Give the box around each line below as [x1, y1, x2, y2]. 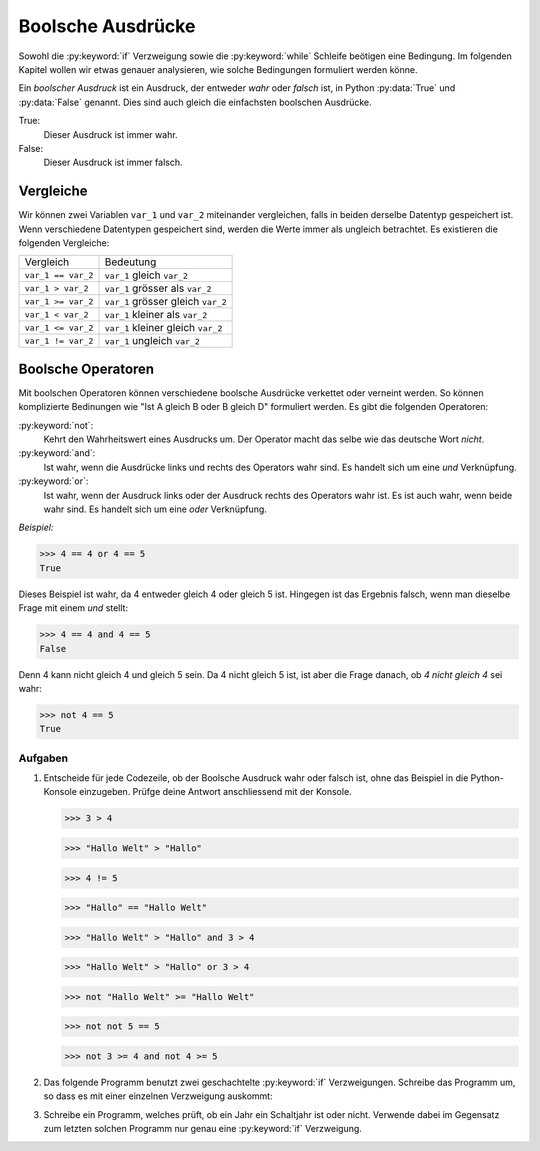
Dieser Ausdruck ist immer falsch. [43, 156, 183, 169]
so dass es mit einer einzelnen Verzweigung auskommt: [43, 1090, 274, 1102]
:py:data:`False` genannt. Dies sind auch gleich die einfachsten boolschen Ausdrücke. [18, 96, 372, 108]
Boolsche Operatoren [18, 360, 155, 377]
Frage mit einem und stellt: [18, 602, 129, 614]
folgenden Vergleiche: [18, 236, 110, 249]
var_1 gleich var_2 [104, 268, 189, 282]
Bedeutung [104, 255, 157, 269]
